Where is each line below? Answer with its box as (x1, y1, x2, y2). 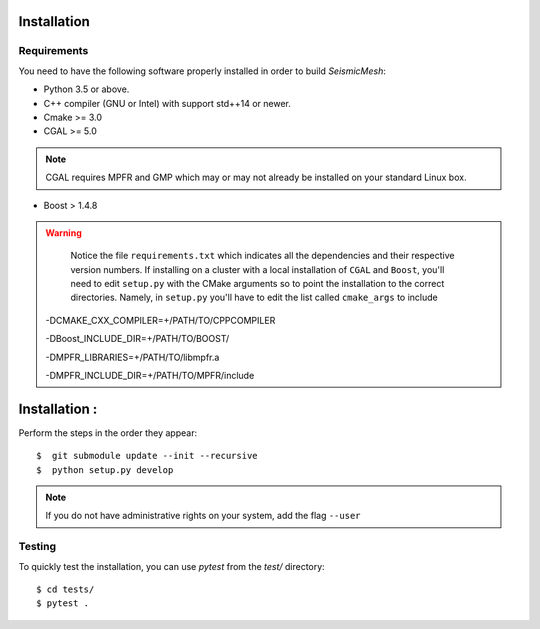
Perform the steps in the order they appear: (18, 426, 198, 439)
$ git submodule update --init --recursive (36, 450, 259, 462)
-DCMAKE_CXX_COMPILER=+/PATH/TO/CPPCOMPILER (45, 314, 276, 326)
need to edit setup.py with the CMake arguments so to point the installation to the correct (70, 278, 445, 290)
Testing (18, 540, 57, 554)
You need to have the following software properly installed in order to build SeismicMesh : (18, 65, 387, 77)
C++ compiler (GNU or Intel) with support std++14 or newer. (43, 97, 292, 109)
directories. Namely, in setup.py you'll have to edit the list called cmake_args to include (70, 291, 439, 304)
